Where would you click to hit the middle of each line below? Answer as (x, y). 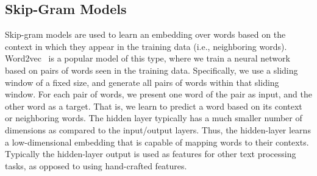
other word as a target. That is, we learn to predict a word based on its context (154, 106)
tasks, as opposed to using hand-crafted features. (96, 165)
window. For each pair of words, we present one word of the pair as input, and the (158, 94)
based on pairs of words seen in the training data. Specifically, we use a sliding (151, 70)
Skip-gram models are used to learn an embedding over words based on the (145, 34)
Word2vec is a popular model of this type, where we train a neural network (148, 58)
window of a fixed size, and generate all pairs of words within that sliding (142, 82)
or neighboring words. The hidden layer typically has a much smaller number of (154, 118)
